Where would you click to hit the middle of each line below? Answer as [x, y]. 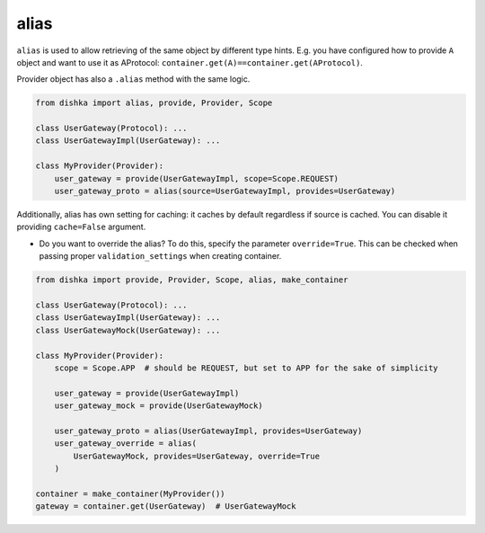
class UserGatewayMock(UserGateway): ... [128, 330]
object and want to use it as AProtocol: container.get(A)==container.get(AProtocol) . [190, 62]
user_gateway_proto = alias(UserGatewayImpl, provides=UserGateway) [208, 431]
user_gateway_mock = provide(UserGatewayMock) [159, 406]
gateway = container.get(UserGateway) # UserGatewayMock [166, 506]
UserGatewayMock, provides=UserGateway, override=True [197, 456]
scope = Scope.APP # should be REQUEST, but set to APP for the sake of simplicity [247, 368]
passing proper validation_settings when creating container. [160, 256]
